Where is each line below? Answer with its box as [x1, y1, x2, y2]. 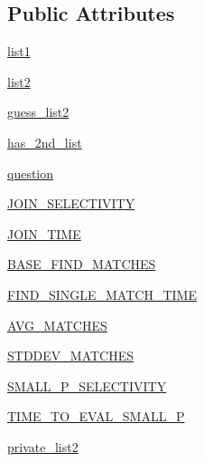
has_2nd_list [7, 132, 82, 151]
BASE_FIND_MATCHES [7, 255, 156, 274]
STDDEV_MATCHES [7, 346, 134, 365]
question [7, 163, 54, 182]
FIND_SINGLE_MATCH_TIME [7, 284, 197, 303]
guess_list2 [7, 102, 70, 121]
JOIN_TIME [7, 224, 81, 243]
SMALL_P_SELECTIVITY [7, 376, 167, 395]
